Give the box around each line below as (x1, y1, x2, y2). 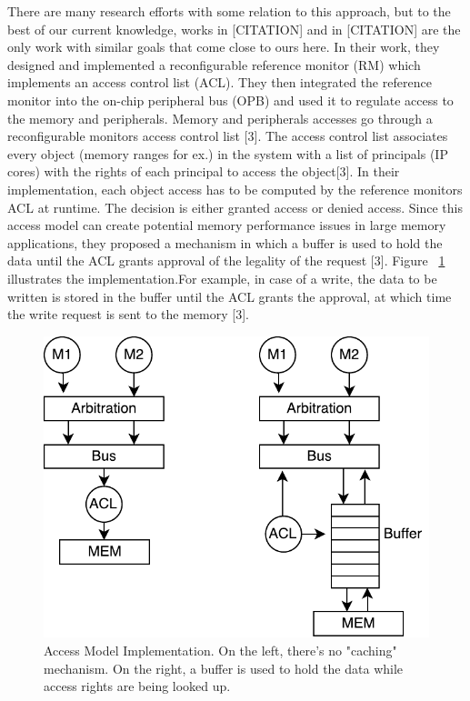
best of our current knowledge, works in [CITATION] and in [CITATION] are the (7, 19, 461, 38)
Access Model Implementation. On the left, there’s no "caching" (44, 641, 397, 660)
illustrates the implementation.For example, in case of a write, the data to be (7, 268, 437, 287)
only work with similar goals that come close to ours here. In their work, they (7, 37, 440, 56)
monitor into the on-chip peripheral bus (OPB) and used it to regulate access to (7, 90, 454, 109)
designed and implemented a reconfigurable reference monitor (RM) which (7, 55, 421, 74)
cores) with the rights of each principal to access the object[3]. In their (7, 162, 400, 181)
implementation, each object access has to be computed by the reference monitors (7, 179, 463, 198)
